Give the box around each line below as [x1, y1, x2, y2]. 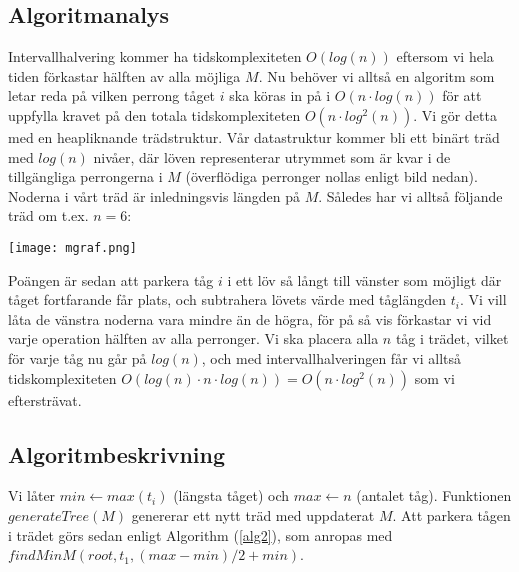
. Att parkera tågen [392, 504, 511, 525]
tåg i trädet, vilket [395, 328, 509, 349]
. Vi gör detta [413, 104, 497, 125]
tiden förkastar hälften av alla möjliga [8, 65, 241, 86]
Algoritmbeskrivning [8, 438, 226, 469]
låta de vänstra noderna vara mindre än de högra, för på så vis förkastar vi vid [8, 308, 492, 329]
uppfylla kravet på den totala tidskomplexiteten [8, 104, 301, 125]
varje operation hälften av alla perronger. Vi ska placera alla [8, 328, 379, 349]
